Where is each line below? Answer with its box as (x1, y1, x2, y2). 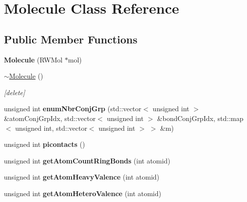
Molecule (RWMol (4, 54, 63, 64)
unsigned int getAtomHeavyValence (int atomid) (4, 172, 160, 182)
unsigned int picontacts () (4, 139, 85, 149)
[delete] (4, 87, 25, 97)
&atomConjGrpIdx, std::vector (4, 113, 96, 123)
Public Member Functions (4, 31, 137, 46)
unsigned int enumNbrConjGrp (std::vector (4, 103, 142, 114)
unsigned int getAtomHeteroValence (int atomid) (4, 188, 161, 198)
